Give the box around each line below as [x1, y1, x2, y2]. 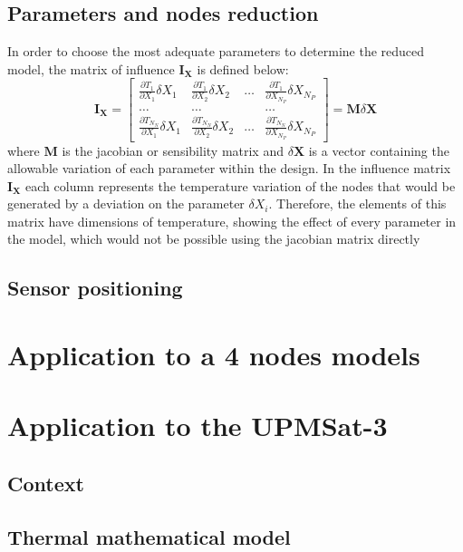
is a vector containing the [308, 140, 449, 160]
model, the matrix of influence [7, 59, 175, 78]
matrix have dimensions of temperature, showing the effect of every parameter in [7, 211, 457, 230]
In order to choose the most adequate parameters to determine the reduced [7, 42, 425, 61]
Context [7, 470, 84, 497]
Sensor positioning [7, 274, 183, 302]
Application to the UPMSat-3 [7, 407, 388, 444]
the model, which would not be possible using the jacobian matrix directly [7, 229, 420, 248]
